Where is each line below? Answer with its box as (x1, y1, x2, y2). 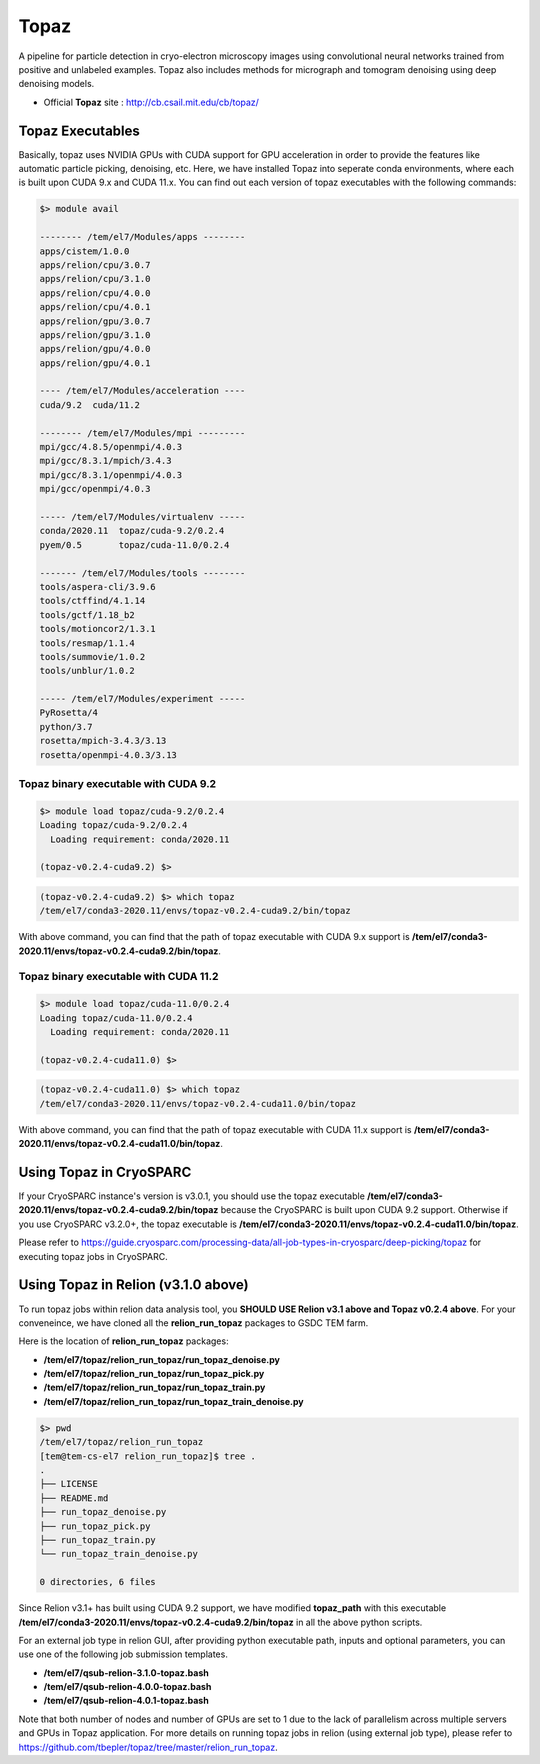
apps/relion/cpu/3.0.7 (39, 259, 151, 270)
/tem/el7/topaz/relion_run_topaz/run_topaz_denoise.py (43, 1353, 280, 1365)
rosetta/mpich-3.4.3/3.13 (39, 735, 167, 747)
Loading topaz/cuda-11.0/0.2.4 (39, 1012, 194, 1024)
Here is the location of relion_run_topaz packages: (18, 1335, 229, 1347)
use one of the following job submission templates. (18, 1648, 229, 1660)
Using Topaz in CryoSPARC (18, 1163, 192, 1180)
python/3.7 (39, 721, 93, 732)
